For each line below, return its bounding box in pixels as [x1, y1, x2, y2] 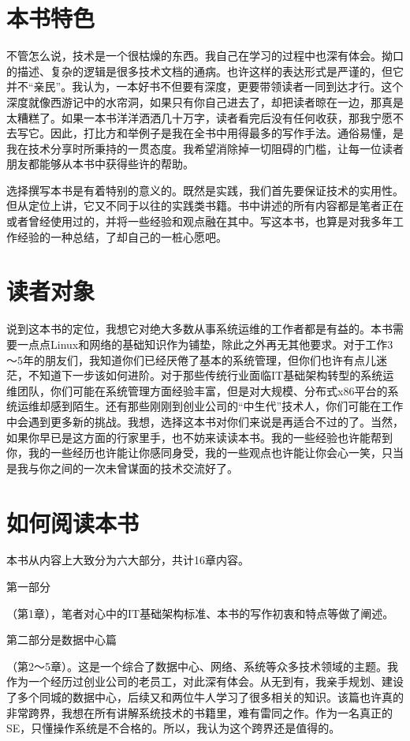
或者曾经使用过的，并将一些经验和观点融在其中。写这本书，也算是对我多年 [6, 213, 393, 230]
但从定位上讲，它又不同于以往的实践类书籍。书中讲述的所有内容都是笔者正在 [6, 197, 404, 214]
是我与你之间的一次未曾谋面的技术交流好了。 [6, 459, 238, 476]
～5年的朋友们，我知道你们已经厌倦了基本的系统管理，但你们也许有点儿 [6, 351, 376, 368]
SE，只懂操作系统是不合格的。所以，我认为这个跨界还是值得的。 [6, 720, 341, 736]
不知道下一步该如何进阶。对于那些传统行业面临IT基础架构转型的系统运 [28, 367, 394, 384]
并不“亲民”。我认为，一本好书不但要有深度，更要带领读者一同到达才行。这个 [6, 78, 404, 95]
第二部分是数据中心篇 [6, 631, 117, 648]
